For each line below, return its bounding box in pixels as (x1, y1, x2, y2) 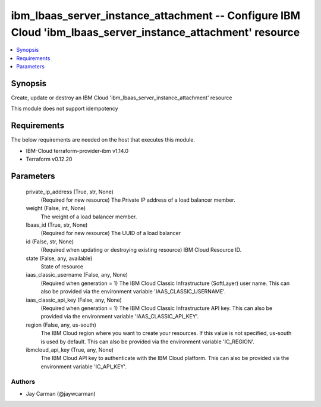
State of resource (40, 263, 84, 270)
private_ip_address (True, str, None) (26, 188, 114, 195)
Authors (11, 378, 36, 386)
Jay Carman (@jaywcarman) (26, 390, 96, 397)
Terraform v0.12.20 (26, 155, 73, 163)
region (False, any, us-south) (26, 321, 96, 328)
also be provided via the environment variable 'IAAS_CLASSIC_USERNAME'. (40, 288, 226, 295)
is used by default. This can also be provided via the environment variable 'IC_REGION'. (40, 338, 255, 345)
